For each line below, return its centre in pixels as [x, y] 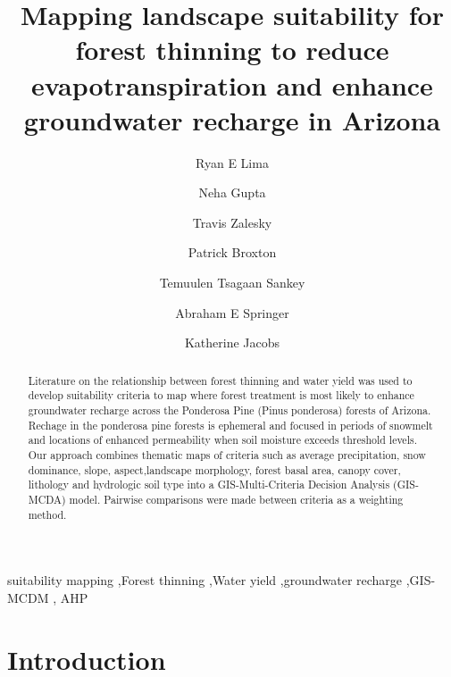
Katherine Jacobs [232, 343]
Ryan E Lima [232, 162]
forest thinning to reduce [232, 50]
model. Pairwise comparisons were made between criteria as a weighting [236, 499]
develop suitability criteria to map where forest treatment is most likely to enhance [221, 395]
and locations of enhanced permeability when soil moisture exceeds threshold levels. [222, 440]
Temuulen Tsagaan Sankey [232, 283]
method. [47, 514]
